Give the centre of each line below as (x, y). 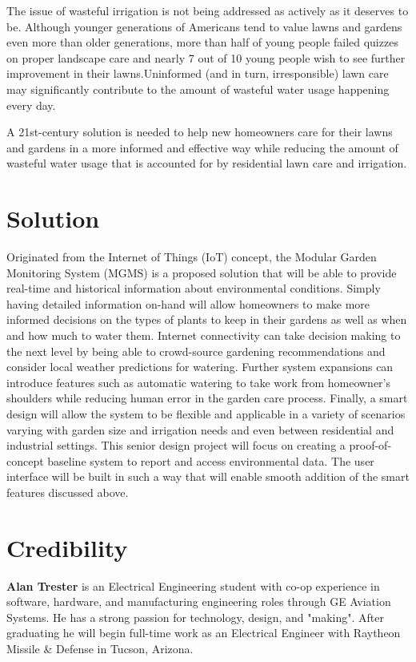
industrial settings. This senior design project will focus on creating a (176, 445)
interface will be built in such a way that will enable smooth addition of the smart (208, 476)
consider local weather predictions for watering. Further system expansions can (200, 367)
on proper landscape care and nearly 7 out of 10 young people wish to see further (206, 57)
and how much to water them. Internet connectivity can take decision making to (204, 335)
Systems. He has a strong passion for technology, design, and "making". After (195, 617)
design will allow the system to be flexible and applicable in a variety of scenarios (206, 414)
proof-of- (370, 445)
